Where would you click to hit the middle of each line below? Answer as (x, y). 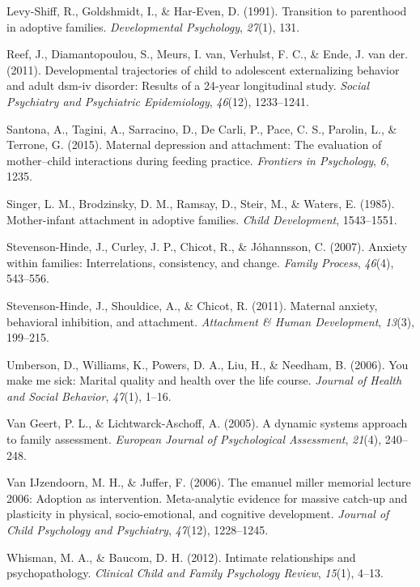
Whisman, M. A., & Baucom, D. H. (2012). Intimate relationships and (181, 557)
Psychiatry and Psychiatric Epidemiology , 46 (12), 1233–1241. (158, 101)
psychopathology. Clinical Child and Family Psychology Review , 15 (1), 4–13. (195, 573)
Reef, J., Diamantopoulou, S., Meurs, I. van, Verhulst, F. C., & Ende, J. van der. (208, 54)
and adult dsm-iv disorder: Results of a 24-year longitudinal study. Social (188, 85)
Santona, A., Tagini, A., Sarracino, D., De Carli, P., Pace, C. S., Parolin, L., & (202, 128)
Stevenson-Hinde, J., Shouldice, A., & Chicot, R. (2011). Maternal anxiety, (192, 305)
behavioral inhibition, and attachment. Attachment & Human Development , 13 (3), (210, 321)
